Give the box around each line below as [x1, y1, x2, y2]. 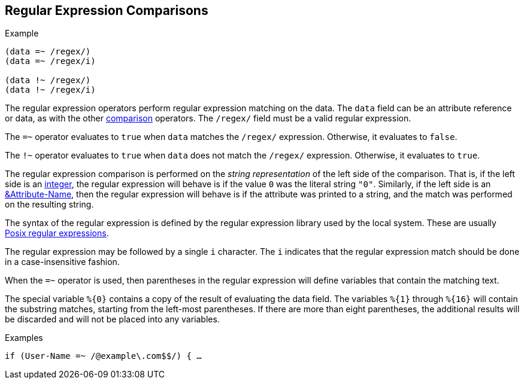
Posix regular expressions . [5, 228, 109, 239]
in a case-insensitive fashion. [5, 257, 120, 267]
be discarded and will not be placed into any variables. [5, 314, 220, 325]
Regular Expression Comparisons [5, 3, 208, 18]
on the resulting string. [5, 199, 94, 210]
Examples [5, 333, 43, 343]
